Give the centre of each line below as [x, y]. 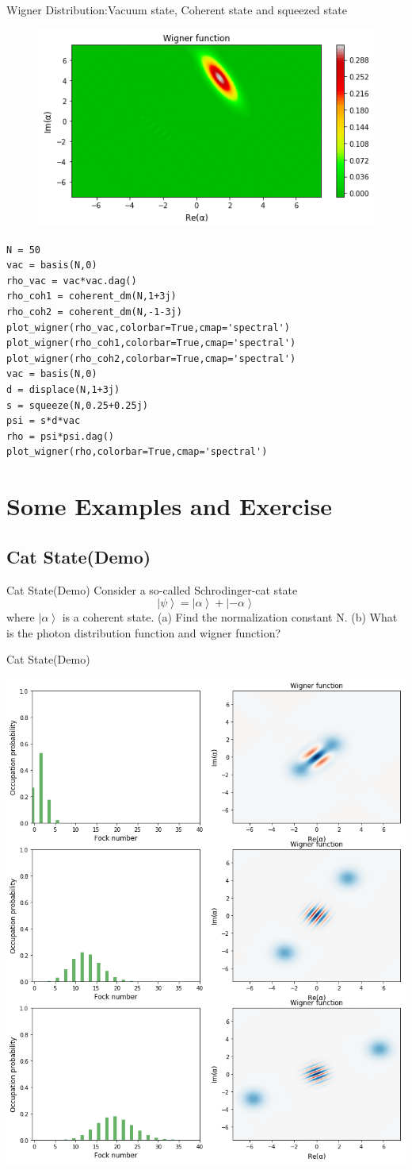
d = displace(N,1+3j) [63, 389]
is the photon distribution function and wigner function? [144, 632]
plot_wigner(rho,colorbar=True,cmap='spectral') [137, 452]
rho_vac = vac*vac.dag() [72, 281]
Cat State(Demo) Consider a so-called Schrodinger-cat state [152, 589]
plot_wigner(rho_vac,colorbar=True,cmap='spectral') [148, 327]
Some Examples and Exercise [170, 506]
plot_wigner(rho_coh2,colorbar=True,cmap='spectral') [151, 358]
